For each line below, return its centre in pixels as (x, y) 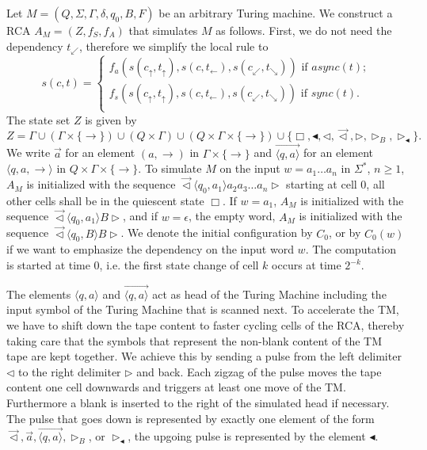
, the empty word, (232, 216)
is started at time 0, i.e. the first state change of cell (133, 265)
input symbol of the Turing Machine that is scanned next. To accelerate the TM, (203, 309)
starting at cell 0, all (335, 184)
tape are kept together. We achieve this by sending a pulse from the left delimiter (204, 356)
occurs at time (307, 265)
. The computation (351, 249)
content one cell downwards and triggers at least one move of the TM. (176, 387)
